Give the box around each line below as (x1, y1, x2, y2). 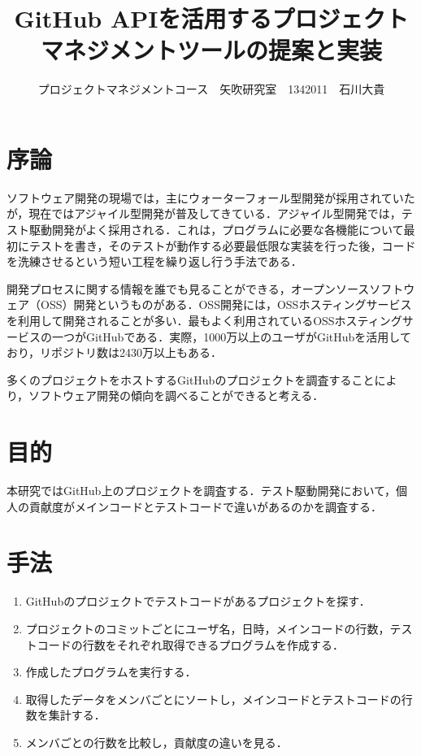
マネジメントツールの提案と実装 (40, 33, 382, 67)
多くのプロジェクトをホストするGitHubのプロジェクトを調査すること (7, 371, 375, 388)
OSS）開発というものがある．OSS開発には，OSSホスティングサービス (40, 296, 412, 313)
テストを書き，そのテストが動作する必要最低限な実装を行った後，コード (28, 237, 416, 254)
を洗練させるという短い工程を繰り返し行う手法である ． (7, 253, 302, 270)
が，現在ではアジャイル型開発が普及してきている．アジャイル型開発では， (7, 205, 401, 222)
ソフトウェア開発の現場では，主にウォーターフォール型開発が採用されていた (7, 189, 415, 206)
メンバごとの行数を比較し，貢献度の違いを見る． (25, 733, 288, 750)
